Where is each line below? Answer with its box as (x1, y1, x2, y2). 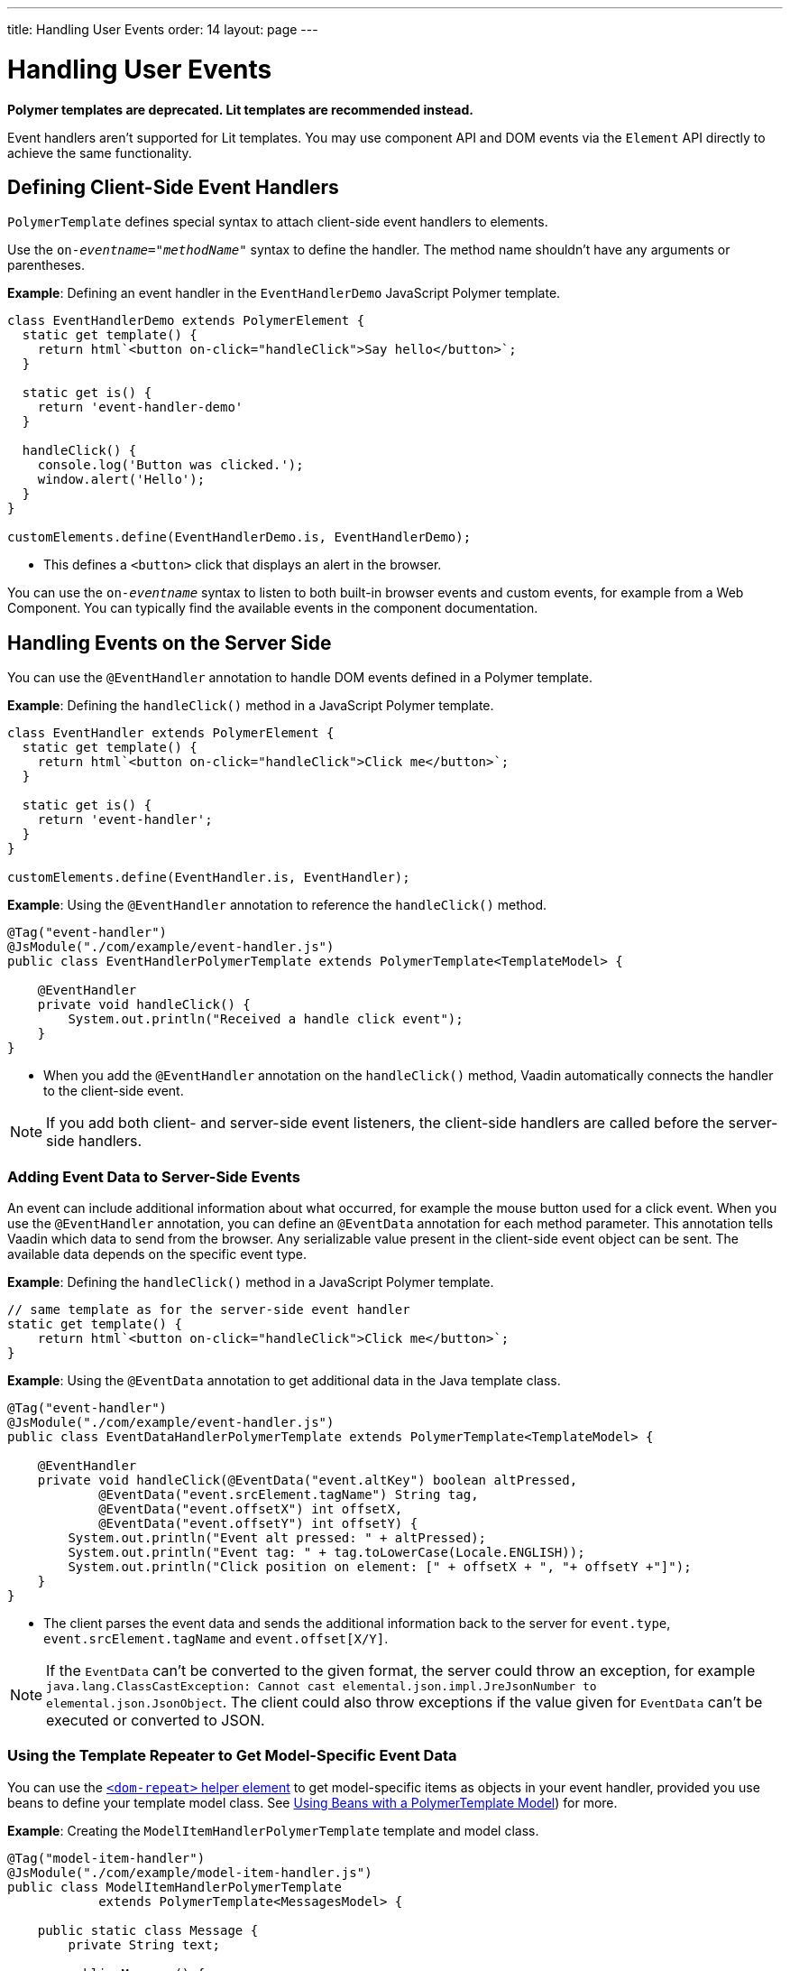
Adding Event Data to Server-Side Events (7, 1167, 300, 1186)
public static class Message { (37, 1922, 259, 1938)
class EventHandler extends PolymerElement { (7, 726, 335, 741)
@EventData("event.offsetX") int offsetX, (98, 1501, 403, 1516)
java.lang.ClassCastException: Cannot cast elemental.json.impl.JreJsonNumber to (46, 1679, 597, 1693)
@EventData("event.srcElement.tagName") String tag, (98, 1486, 479, 1502)
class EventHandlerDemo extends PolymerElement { (7, 313, 365, 328)
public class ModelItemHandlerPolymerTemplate (7, 1879, 342, 1894)
